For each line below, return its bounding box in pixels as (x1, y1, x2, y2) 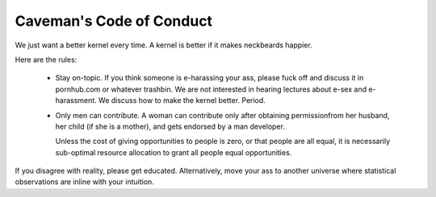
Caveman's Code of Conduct (15, 12, 213, 30)
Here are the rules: (15, 55, 78, 64)
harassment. (55, 96, 97, 105)
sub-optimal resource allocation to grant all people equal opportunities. (55, 147, 292, 157)
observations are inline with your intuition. (15, 177, 155, 187)
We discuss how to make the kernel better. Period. (98, 96, 266, 105)
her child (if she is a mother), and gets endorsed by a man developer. (55, 121, 286, 131)
